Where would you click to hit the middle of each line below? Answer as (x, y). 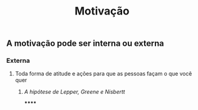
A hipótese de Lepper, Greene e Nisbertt (75, 92)
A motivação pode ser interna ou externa (85, 44)
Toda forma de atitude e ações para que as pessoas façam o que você (104, 74)
